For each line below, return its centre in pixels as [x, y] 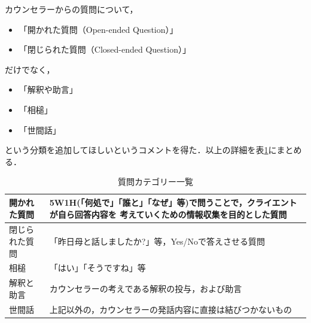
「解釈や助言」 [48, 89]
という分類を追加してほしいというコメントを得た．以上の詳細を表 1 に [141, 150]
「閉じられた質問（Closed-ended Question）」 [105, 49]
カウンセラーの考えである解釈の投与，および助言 [146, 289]
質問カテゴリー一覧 [155, 182]
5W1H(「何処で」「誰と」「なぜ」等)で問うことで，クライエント [173, 202]
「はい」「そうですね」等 [97, 268]
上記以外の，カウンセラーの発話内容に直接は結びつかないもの [170, 309]
